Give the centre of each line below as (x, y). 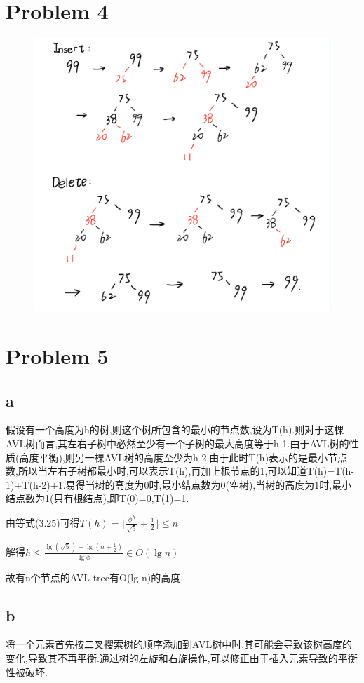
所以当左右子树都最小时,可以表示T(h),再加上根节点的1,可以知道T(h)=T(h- (186, 471)
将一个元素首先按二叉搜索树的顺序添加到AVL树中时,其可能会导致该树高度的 (179, 644)
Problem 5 (57, 355)
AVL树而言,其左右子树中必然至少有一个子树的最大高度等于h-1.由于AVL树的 (177, 443)
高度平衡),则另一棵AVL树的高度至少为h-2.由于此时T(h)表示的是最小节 (178, 457)
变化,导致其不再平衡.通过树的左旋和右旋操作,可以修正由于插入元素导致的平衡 (182, 658)
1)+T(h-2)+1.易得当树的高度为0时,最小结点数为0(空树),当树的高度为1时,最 (174, 484)
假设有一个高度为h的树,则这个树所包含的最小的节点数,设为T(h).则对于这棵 (175, 430)
